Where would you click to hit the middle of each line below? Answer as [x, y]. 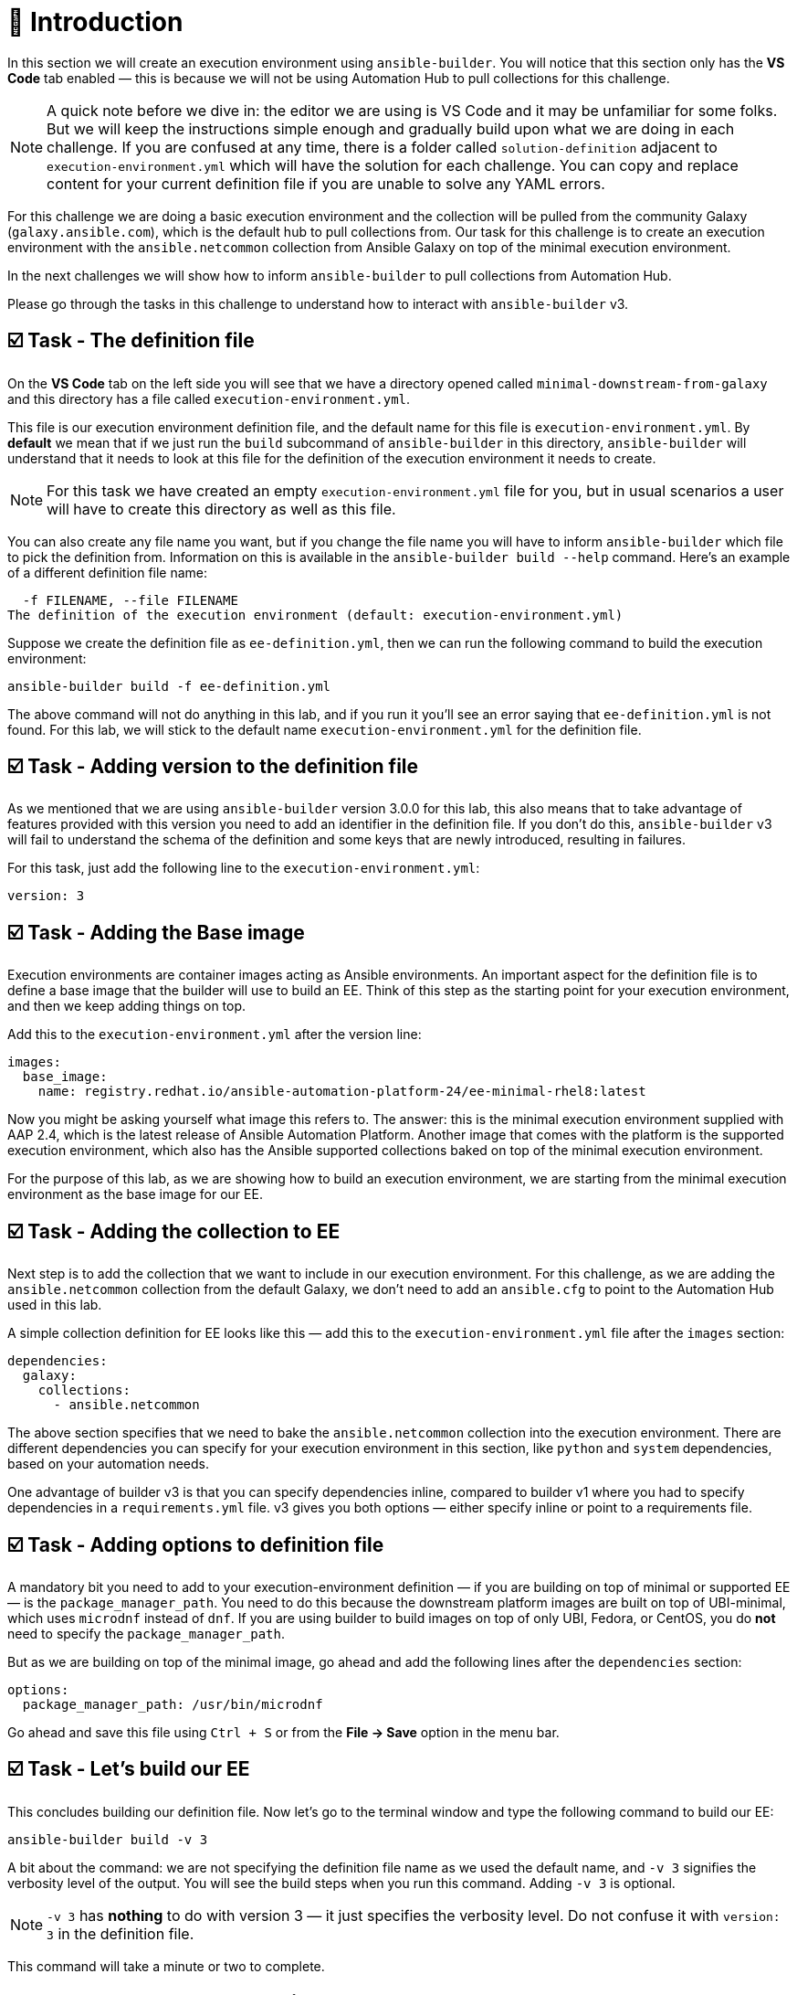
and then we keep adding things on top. [127, 1006]
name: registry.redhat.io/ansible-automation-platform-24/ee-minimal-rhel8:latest [342, 1092]
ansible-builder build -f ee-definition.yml [169, 686]
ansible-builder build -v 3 [108, 1839]
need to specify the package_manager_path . [146, 1633]
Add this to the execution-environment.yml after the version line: [215, 1035]
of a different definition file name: [108, 572]
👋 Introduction [95, 22]
